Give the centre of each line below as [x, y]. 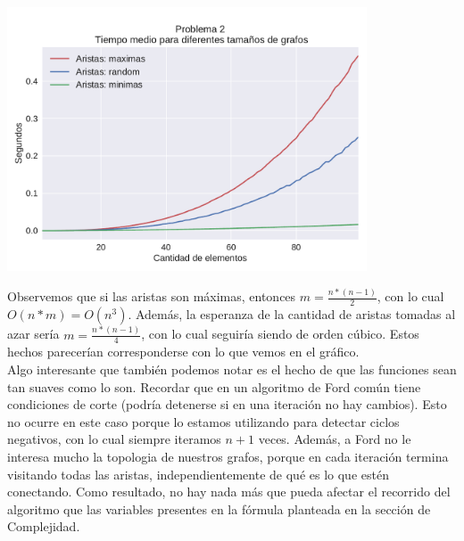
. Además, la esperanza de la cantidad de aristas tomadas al [292, 314]
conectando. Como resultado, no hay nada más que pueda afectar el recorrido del [229, 492]
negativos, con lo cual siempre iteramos [114, 439]
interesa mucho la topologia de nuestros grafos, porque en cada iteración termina [228, 456]
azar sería [33, 334]
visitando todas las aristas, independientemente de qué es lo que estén [198, 474]
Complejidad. [44, 526]
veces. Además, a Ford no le [335, 439]
